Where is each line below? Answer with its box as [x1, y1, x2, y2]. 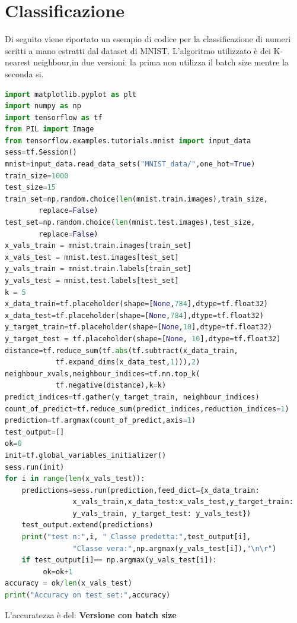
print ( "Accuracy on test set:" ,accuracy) [5, 591, 171, 600]
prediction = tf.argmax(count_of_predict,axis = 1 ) [5, 416, 196, 425]
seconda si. [5, 67, 44, 80]
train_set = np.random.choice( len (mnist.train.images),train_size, [5, 194, 268, 203]
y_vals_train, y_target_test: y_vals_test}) [72, 509, 251, 518]
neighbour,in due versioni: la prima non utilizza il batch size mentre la [33, 56, 289, 68]
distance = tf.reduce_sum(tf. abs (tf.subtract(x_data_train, [5, 346, 238, 355]
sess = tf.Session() [5, 148, 77, 157]
